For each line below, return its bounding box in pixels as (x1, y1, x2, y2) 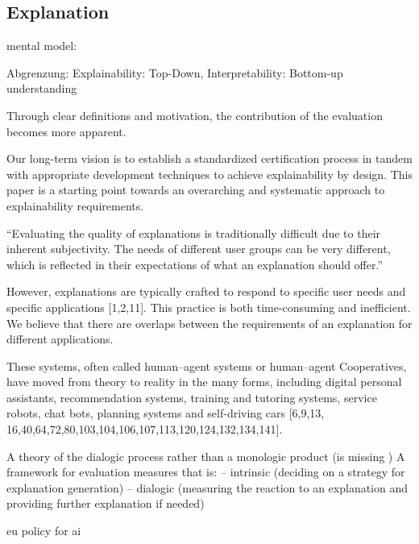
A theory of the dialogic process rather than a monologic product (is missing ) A (6, 447, 405, 464)
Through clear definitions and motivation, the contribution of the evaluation (6, 106, 383, 123)
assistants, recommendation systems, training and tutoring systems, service (6, 388, 377, 405)
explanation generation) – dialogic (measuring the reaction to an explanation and (6, 479, 409, 496)
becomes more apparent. (6, 123, 127, 139)
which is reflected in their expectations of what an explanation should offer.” (6, 255, 384, 272)
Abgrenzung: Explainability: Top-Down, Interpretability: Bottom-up (6, 64, 343, 81)
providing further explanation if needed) (6, 495, 205, 512)
